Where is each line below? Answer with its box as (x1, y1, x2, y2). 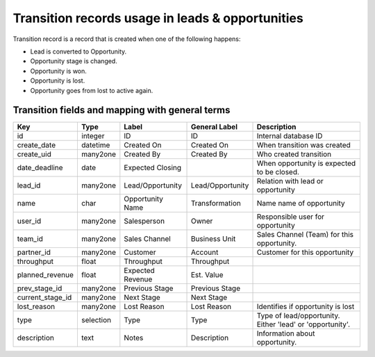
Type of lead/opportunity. (256, 311, 340, 321)
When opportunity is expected (256, 158, 356, 168)
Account (190, 247, 219, 257)
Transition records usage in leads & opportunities (12, 10, 303, 26)
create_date (17, 140, 56, 150)
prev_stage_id (17, 283, 62, 293)
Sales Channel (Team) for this (256, 230, 354, 240)
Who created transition (256, 149, 332, 159)
